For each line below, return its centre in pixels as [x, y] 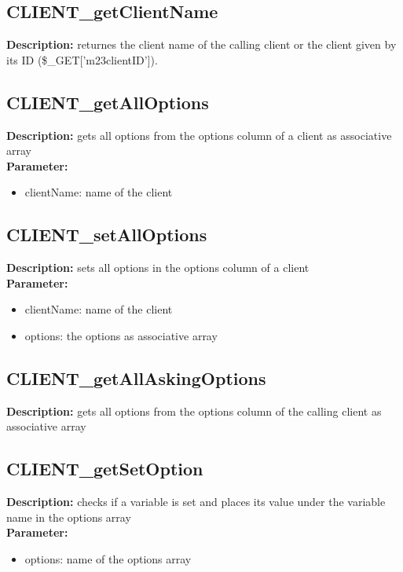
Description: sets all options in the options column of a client [158, 268]
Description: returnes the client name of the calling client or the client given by [201, 44]
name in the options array [69, 517]
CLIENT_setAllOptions [107, 235]
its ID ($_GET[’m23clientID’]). [82, 59]
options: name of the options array [108, 558]
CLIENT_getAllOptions [108, 102]
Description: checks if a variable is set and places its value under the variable [196, 502]
